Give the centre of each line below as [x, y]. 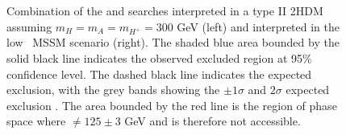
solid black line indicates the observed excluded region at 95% [159, 57]
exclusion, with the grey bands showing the [113, 90]
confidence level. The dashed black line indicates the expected [159, 74]
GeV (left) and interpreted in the [258, 26]
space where [36, 121]
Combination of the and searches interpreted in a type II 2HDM [165, 10]
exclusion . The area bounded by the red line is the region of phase [172, 105]
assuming [29, 26]
